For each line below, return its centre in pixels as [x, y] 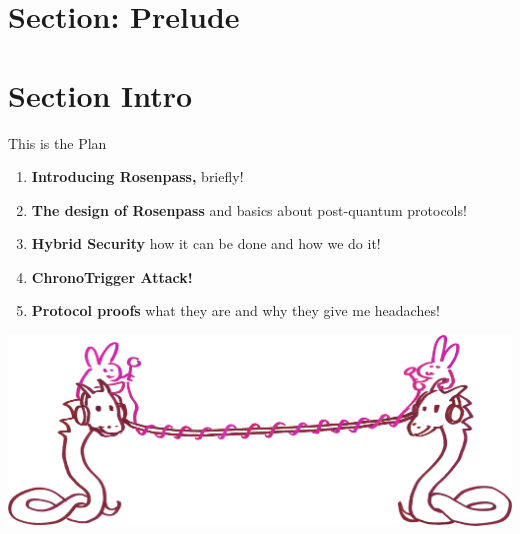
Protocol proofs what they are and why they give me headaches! [235, 310]
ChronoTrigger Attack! [112, 276]
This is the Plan [57, 142]
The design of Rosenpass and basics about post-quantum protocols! [249, 209]
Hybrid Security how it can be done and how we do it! [206, 243]
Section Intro [100, 94]
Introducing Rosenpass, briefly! [137, 176]
